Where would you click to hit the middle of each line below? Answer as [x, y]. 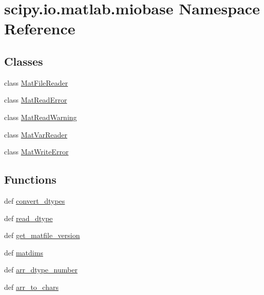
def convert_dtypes [35, 200]
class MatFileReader [36, 82]
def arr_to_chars [31, 287]
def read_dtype [29, 218]
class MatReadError [36, 100]
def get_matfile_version [42, 235]
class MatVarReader [36, 134]
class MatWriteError [36, 152]
